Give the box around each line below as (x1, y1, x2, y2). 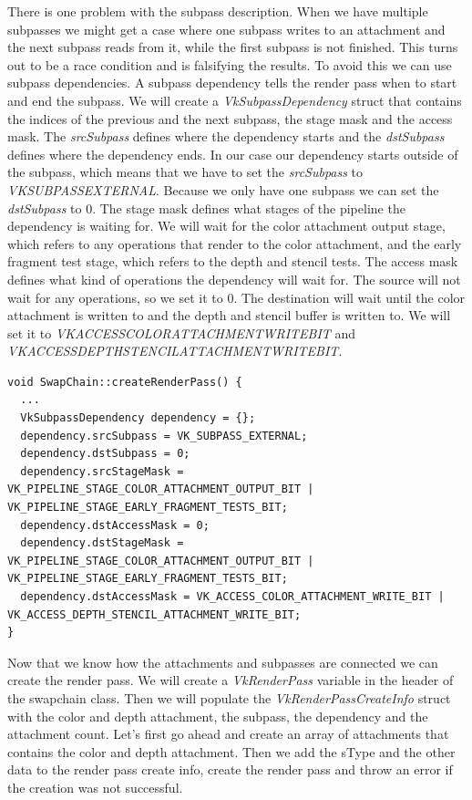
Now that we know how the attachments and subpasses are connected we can (7, 652, 438, 671)
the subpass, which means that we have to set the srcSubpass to (7, 162, 364, 182)
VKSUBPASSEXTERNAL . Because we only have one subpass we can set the (7, 180, 439, 199)
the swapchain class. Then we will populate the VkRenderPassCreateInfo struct (7, 688, 451, 707)
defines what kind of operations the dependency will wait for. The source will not (7, 269, 461, 288)
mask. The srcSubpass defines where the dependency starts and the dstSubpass (7, 127, 445, 146)
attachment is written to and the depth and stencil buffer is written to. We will (7, 306, 451, 325)
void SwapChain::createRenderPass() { (7, 375, 242, 389)
